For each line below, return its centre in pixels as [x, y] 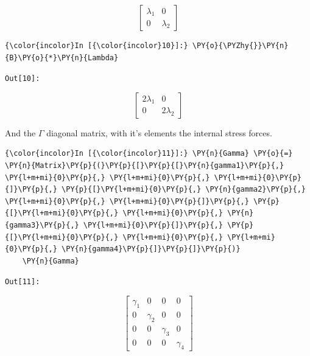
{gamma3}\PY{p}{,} [42, 225]
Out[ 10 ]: [23, 79]
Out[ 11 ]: [23, 282]
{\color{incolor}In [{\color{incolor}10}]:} [97, 46]
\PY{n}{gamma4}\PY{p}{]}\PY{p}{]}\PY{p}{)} [151, 249]
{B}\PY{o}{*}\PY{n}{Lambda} [62, 58]
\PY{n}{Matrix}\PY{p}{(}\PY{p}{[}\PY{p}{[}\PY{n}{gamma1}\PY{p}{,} [145, 166]
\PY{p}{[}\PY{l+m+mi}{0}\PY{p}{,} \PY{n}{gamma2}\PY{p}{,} [184, 190]
